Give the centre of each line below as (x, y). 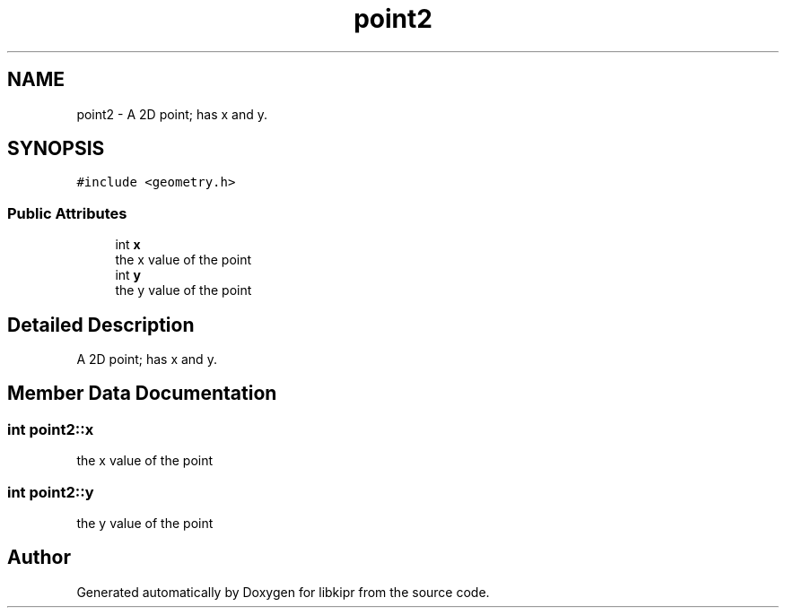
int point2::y (51, 492)
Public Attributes (67, 213)
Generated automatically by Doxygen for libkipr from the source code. (283, 592)
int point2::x (51, 429)
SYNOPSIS (56, 149)
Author (39, 558)
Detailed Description (101, 325)
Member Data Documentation (142, 394)
